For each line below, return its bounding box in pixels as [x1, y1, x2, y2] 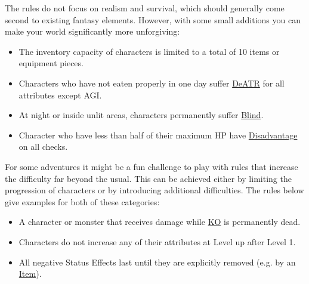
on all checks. [18, 140, 68, 153]
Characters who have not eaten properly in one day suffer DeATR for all [18, 76, 285, 89]
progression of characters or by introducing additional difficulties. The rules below [5, 184, 304, 196]
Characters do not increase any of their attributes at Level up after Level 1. [18, 235, 296, 248]
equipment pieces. [18, 57, 84, 69]
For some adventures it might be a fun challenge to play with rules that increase [5, 160, 298, 172]
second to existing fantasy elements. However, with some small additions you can [5, 13, 301, 26]
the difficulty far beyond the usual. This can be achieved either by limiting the [5, 172, 292, 184]
